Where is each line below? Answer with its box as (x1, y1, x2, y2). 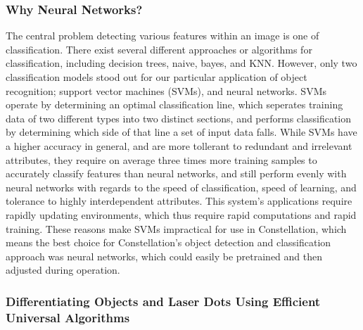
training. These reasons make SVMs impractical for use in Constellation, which (6, 221, 347, 236)
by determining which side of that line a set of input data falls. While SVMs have (6, 125, 357, 139)
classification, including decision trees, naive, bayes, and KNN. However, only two (6, 56, 357, 70)
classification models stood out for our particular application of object (6, 70, 307, 84)
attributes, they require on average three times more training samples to (6, 152, 317, 167)
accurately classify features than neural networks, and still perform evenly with (6, 166, 347, 181)
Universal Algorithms (6, 308, 130, 326)
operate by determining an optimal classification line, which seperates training (6, 97, 343, 112)
